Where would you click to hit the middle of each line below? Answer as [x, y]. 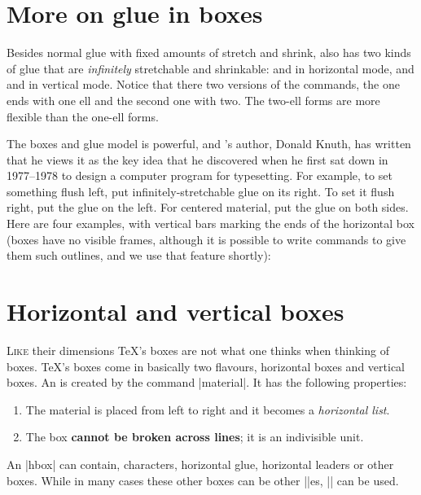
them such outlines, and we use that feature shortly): [139, 255]
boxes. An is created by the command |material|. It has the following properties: [207, 382]
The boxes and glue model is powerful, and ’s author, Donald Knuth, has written [209, 144]
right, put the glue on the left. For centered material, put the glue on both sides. [208, 207]
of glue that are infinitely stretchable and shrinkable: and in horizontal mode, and [210, 68]
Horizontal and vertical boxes [175, 311]
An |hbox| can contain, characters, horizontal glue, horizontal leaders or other [200, 464]
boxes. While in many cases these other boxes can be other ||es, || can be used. [203, 480]
